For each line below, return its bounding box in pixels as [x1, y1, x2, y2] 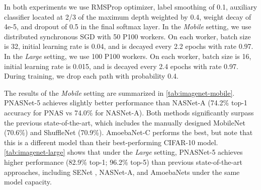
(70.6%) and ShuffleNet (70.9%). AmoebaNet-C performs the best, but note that [4, 127, 253, 138]
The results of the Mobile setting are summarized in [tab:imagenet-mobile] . [4, 87, 235, 98]
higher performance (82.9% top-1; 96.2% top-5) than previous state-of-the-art [4, 156, 243, 167]
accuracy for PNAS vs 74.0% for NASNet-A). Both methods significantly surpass [4, 107, 254, 117]
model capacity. [4, 176, 52, 187]
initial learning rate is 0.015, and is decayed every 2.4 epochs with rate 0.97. [4, 60, 238, 71]
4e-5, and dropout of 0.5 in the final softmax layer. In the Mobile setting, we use [4, 21, 251, 32]
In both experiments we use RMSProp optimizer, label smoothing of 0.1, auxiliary [4, 2, 257, 12]
